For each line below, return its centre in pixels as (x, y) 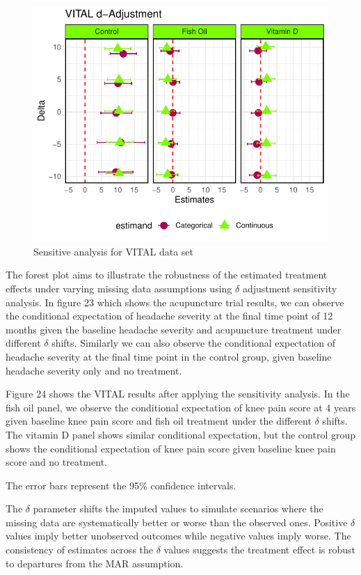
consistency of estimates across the (80, 550)
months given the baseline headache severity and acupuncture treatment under (174, 329)
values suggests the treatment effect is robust (259, 550)
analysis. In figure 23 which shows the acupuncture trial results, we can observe (175, 302)
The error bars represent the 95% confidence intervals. (121, 485)
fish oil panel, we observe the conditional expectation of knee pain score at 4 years (181, 407)
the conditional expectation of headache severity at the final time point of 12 (169, 316)
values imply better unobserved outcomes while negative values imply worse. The (178, 536)
